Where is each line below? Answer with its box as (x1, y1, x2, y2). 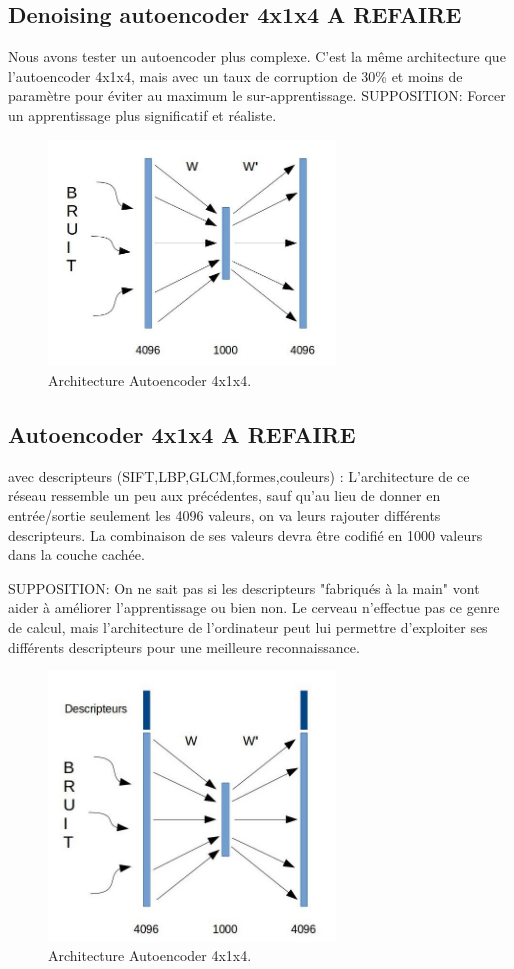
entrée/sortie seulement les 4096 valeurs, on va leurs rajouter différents (8, 504, 441, 525)
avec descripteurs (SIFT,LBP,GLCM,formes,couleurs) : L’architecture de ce (8, 465, 470, 486)
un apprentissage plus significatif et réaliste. (8, 104, 277, 125)
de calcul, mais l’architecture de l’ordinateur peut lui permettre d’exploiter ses (8, 616, 488, 637)
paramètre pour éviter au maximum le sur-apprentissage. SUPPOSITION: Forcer (8, 85, 506, 106)
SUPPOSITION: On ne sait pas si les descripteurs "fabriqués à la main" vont (8, 577, 480, 598)
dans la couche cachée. (8, 544, 145, 565)
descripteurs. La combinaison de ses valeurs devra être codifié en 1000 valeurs (8, 524, 483, 545)
